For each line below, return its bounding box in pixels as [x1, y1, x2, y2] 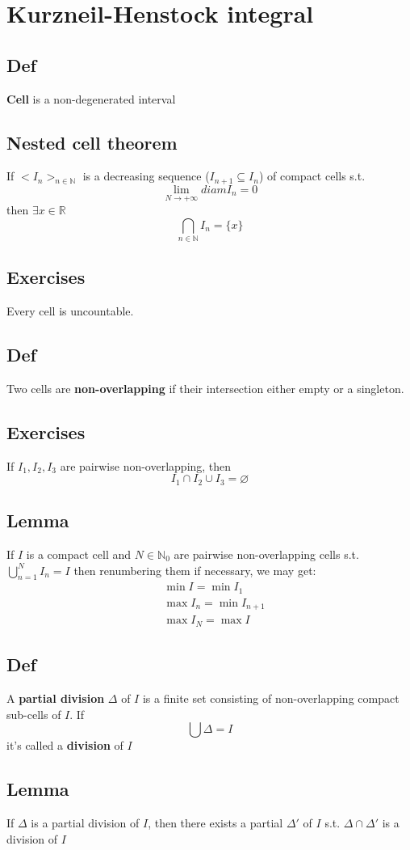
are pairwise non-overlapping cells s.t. [174, 546, 359, 563]
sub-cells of [6, 705, 61, 722]
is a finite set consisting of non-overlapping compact [142, 690, 400, 707]
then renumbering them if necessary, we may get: [73, 561, 316, 578]
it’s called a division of [6, 737, 123, 754]
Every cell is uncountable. [6, 302, 134, 319]
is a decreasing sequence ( [82, 167, 210, 184]
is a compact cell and [26, 546, 131, 563]
